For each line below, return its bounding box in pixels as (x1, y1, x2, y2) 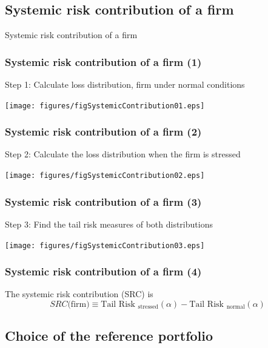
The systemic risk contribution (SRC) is (5, 287, 153, 300)
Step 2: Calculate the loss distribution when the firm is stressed (5, 148, 241, 160)
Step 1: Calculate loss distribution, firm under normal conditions (5, 78, 245, 91)
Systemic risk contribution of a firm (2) (5, 124, 202, 139)
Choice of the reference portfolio (5, 326, 213, 345)
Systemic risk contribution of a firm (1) (5, 54, 202, 69)
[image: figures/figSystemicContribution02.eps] (5, 171, 205, 180)
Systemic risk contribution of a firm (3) (5, 194, 202, 209)
